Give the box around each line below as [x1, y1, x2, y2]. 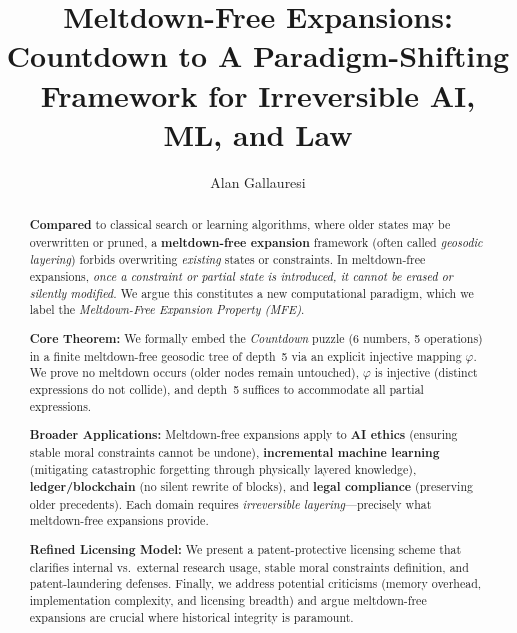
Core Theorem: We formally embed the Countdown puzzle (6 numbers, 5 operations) [29, 329, 483, 347]
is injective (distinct [374, 364, 478, 381]
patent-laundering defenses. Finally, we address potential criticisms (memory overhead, [29, 575, 482, 592]
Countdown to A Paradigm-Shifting [6, 35, 510, 76]
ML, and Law [163, 113, 353, 154]
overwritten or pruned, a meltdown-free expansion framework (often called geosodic [29, 233, 483, 251]
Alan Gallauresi [210, 171, 306, 192]
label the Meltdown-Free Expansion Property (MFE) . [29, 301, 305, 318]
